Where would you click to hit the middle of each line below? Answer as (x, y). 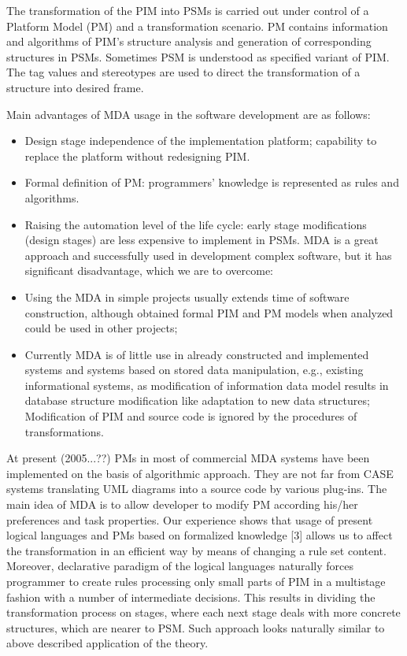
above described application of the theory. (107, 643)
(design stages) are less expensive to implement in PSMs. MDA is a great (202, 240)
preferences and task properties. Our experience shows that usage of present (190, 519)
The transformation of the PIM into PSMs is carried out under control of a (188, 10)
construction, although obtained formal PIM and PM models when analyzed (209, 312)
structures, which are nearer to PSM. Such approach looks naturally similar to (196, 627)
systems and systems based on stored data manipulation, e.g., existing (194, 370)
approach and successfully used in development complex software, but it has (208, 255)
